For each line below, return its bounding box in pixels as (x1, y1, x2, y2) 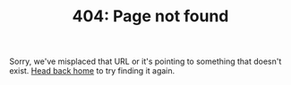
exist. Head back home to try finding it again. (9, 66, 175, 76)
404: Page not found (72, 6, 229, 27)
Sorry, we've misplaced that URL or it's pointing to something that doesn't (9, 56, 282, 67)
